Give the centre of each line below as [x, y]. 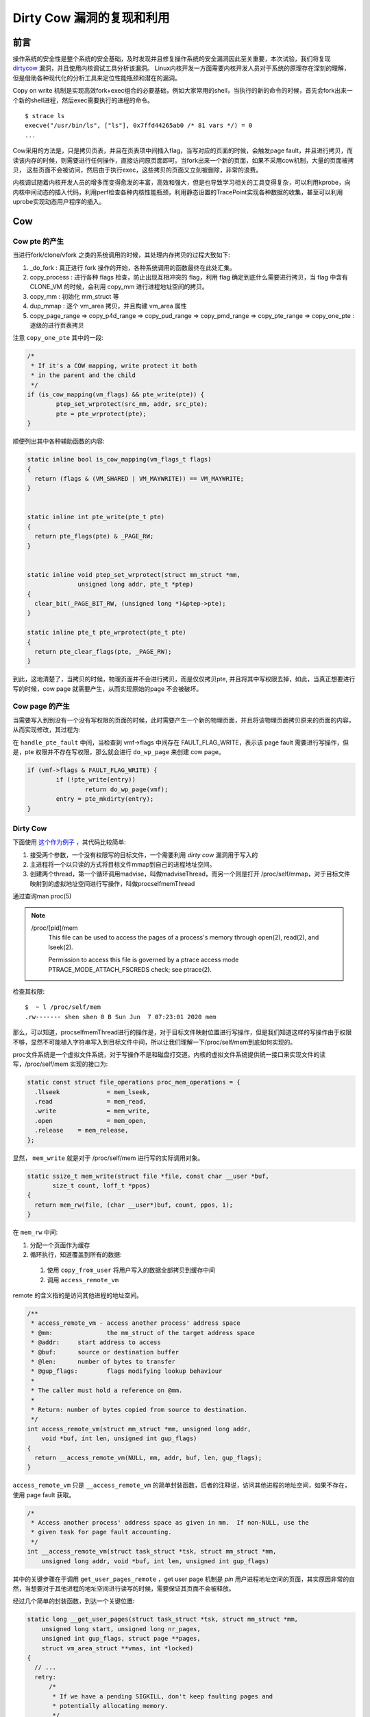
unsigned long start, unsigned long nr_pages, [121, 1629]
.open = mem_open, [90, 1121]
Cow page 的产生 [41, 706]
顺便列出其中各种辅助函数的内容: [59, 441]
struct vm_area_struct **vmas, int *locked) [118, 1648]
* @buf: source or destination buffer [105, 1352]
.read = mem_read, [90, 1102]
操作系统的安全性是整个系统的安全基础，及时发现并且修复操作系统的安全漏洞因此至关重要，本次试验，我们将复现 [172, 59]
